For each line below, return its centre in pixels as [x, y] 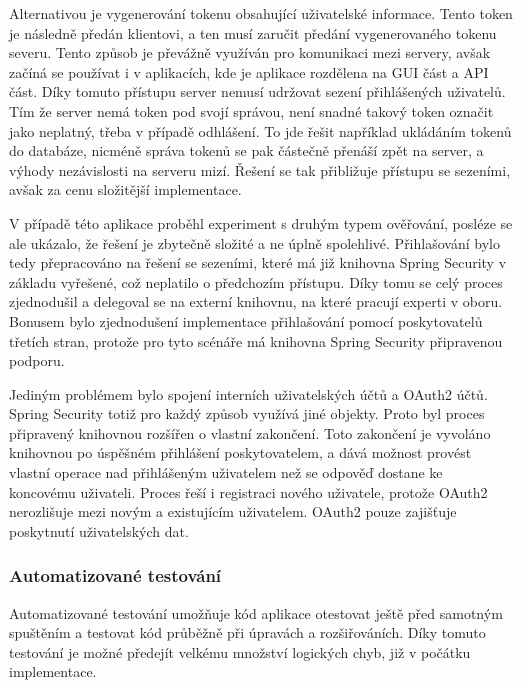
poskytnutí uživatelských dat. [99, 530]
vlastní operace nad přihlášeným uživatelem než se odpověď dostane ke [226, 472]
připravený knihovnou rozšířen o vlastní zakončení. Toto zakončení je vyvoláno [250, 432]
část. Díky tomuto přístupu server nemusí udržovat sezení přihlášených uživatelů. [257, 91]
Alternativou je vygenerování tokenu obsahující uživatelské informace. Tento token [261, 13]
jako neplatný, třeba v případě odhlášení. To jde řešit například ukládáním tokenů [260, 130]
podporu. [37, 360]
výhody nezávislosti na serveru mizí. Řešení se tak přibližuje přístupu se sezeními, [260, 169]
